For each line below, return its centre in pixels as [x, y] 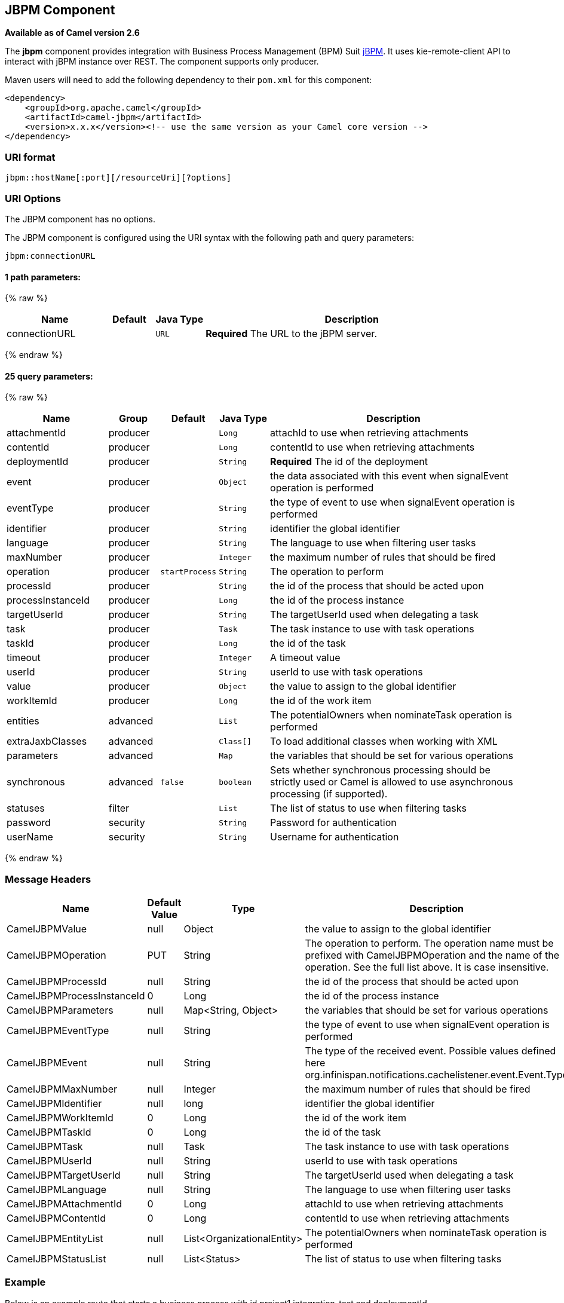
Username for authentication [335, 837]
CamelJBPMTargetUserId [64, 1175]
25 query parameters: [49, 376]
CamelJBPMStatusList [56, 1259]
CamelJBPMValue [47, 929]
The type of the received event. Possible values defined [430, 1051]
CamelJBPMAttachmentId [65, 1204]
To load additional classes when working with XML [384, 741]
